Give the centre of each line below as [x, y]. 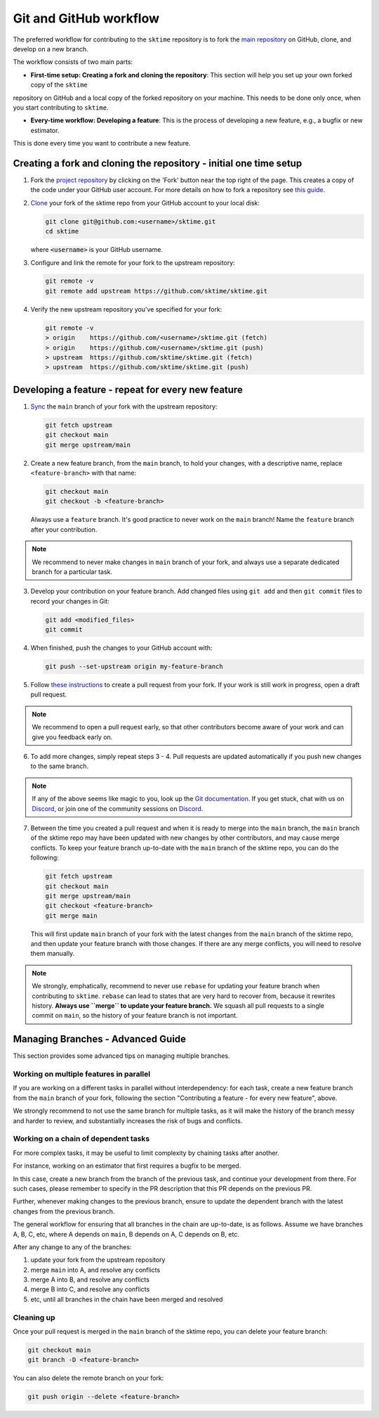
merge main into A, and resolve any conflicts [95, 1270]
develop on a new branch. [51, 49]
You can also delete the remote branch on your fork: [88, 1378]
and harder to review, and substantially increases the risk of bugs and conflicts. [128, 1120]
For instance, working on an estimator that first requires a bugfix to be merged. [127, 1166]
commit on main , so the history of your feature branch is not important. [135, 1016]
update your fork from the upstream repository [98, 1260]
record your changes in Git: [70, 601]
